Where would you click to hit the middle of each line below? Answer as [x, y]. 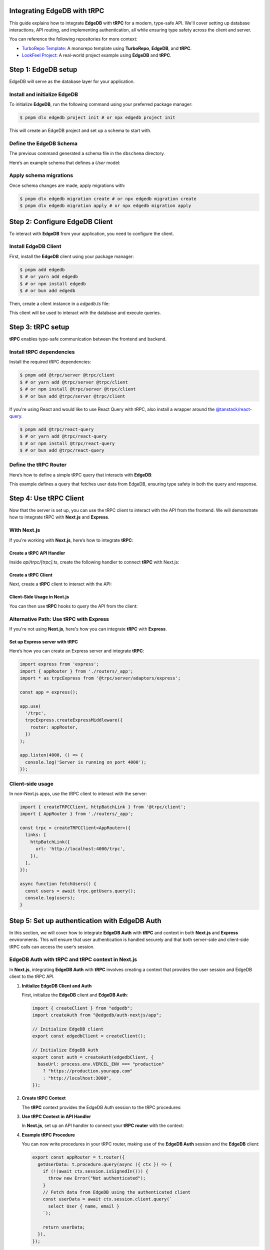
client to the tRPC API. [32, 976]
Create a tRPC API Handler [37, 553]
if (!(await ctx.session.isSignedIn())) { [95, 1171]
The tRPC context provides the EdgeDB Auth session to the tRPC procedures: [102, 1107]
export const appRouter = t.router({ [78, 1157]
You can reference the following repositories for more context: [73, 39]
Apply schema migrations [41, 175]
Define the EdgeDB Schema [43, 143]
